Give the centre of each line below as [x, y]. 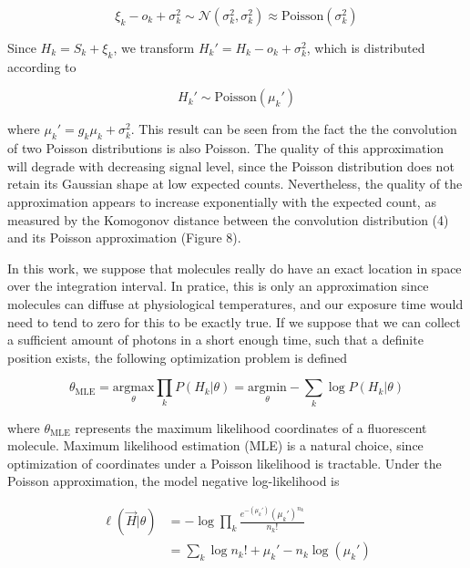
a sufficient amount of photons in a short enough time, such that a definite [215, 340]
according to [42, 66]
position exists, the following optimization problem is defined [177, 357]
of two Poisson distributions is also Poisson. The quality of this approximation [226, 148]
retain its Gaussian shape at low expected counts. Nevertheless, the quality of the [235, 184]
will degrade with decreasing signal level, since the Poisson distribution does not [231, 165]
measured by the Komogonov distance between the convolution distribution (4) [228, 219]
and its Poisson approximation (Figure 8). [124, 238]
